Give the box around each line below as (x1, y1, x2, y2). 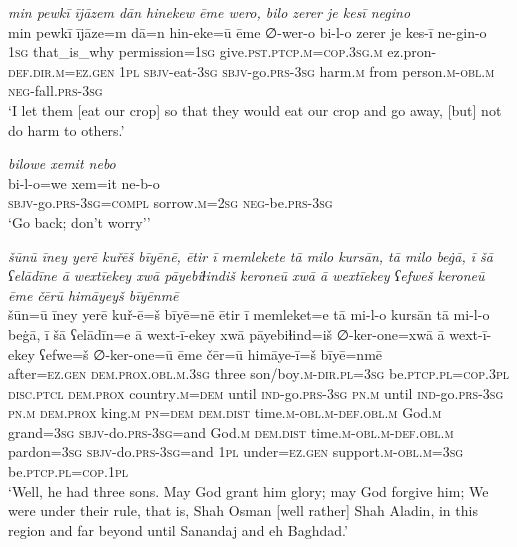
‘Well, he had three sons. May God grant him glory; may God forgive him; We (8, 480, 489, 501)
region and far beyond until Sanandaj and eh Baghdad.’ (8, 519, 348, 540)
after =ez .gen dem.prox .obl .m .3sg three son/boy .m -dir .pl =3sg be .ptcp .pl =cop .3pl (8, 363, 509, 384)
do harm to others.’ (8, 119, 125, 140)
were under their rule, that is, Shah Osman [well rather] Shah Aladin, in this (8, 500, 478, 521)
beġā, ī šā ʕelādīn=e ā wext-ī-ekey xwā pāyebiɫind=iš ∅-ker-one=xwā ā (8, 323, 445, 344)
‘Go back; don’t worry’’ (8, 211, 151, 232)
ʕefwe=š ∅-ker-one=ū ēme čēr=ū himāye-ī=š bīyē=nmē (39, 343, 383, 364)
